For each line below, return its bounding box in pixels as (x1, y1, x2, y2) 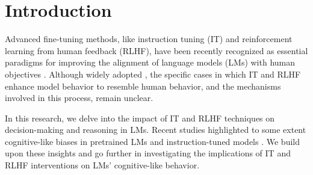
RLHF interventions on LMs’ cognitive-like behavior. (5, 159, 200, 171)
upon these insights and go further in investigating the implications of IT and (5, 147, 291, 159)
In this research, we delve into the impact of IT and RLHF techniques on (5, 111, 275, 124)
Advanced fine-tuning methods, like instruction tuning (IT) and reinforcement (5, 32, 293, 45)
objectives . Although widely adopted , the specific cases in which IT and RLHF (5, 67, 301, 80)
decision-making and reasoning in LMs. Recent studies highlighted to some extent (5, 123, 306, 136)
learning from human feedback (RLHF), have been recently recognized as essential (5, 44, 308, 57)
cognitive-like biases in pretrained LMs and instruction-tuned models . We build (5, 135, 300, 147)
